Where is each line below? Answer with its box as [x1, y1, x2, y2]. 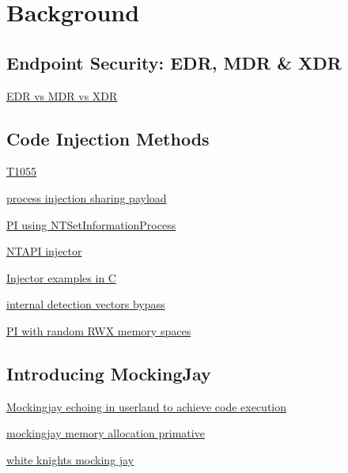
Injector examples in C [6, 269, 116, 286]
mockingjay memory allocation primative [6, 425, 205, 441]
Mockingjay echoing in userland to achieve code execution [6, 398, 287, 414]
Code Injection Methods [6, 126, 210, 150]
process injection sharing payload [6, 189, 167, 206]
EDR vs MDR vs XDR [6, 87, 118, 104]
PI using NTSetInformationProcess [6, 216, 176, 233]
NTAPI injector [6, 243, 82, 259]
